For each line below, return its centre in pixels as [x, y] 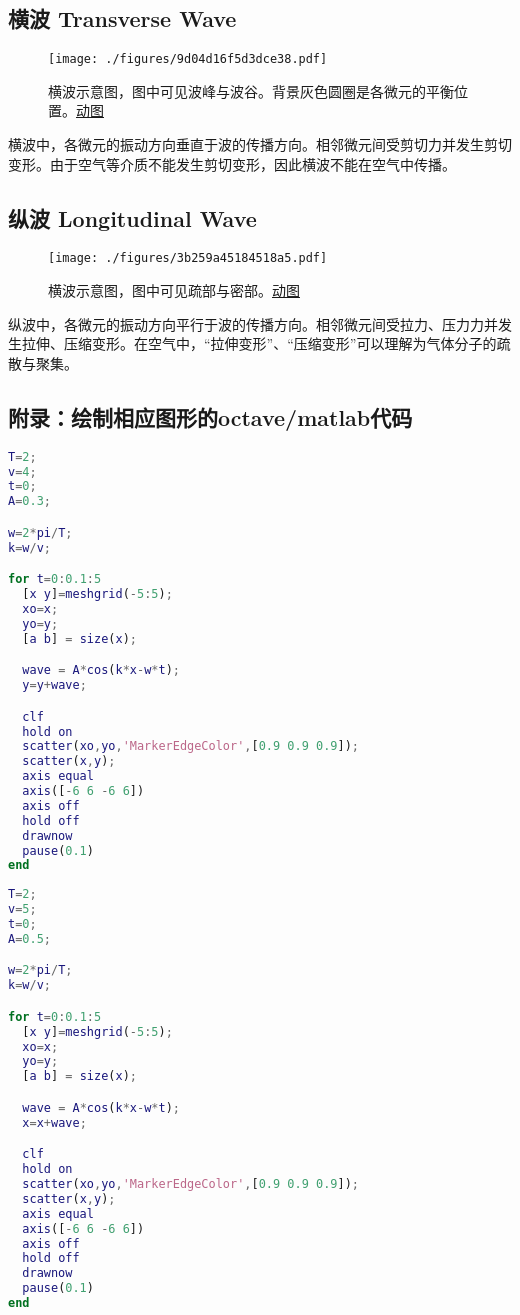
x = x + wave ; [54, 1122]
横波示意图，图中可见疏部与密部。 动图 [174, 290]
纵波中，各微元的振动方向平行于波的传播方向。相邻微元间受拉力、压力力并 [253, 323]
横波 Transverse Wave [122, 18]
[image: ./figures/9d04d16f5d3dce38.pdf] [188, 59]
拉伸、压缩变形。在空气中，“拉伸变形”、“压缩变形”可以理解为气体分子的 [259, 343]
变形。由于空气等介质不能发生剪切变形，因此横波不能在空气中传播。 [232, 163]
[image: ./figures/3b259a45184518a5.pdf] [188, 258]
